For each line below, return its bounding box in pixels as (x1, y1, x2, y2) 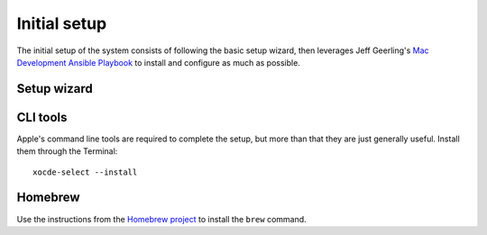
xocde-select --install (32, 167, 138, 177)
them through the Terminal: (16, 146, 118, 157)
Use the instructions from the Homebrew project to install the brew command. (16, 213, 307, 224)
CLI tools (16, 109, 68, 125)
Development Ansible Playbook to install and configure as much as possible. (16, 57, 301, 68)
